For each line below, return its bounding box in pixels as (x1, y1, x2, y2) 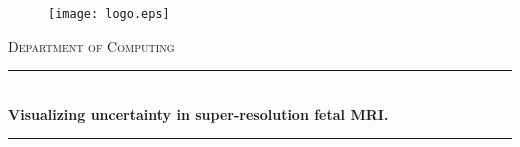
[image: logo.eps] (48, 7, 170, 21)
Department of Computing (8, 35, 175, 56)
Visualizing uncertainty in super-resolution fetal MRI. (8, 103, 389, 124)
